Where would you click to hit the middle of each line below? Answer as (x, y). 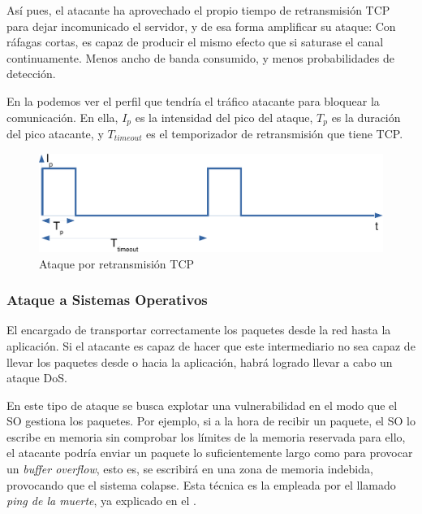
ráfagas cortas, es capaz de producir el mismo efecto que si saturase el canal (195, 42)
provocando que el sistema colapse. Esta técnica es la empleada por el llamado (201, 484)
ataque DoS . (37, 378)
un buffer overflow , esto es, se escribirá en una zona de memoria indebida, (190, 469)
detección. (31, 74)
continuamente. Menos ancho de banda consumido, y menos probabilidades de (200, 57)
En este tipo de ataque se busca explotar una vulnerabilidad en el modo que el (202, 405)
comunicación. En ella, (62, 117)
